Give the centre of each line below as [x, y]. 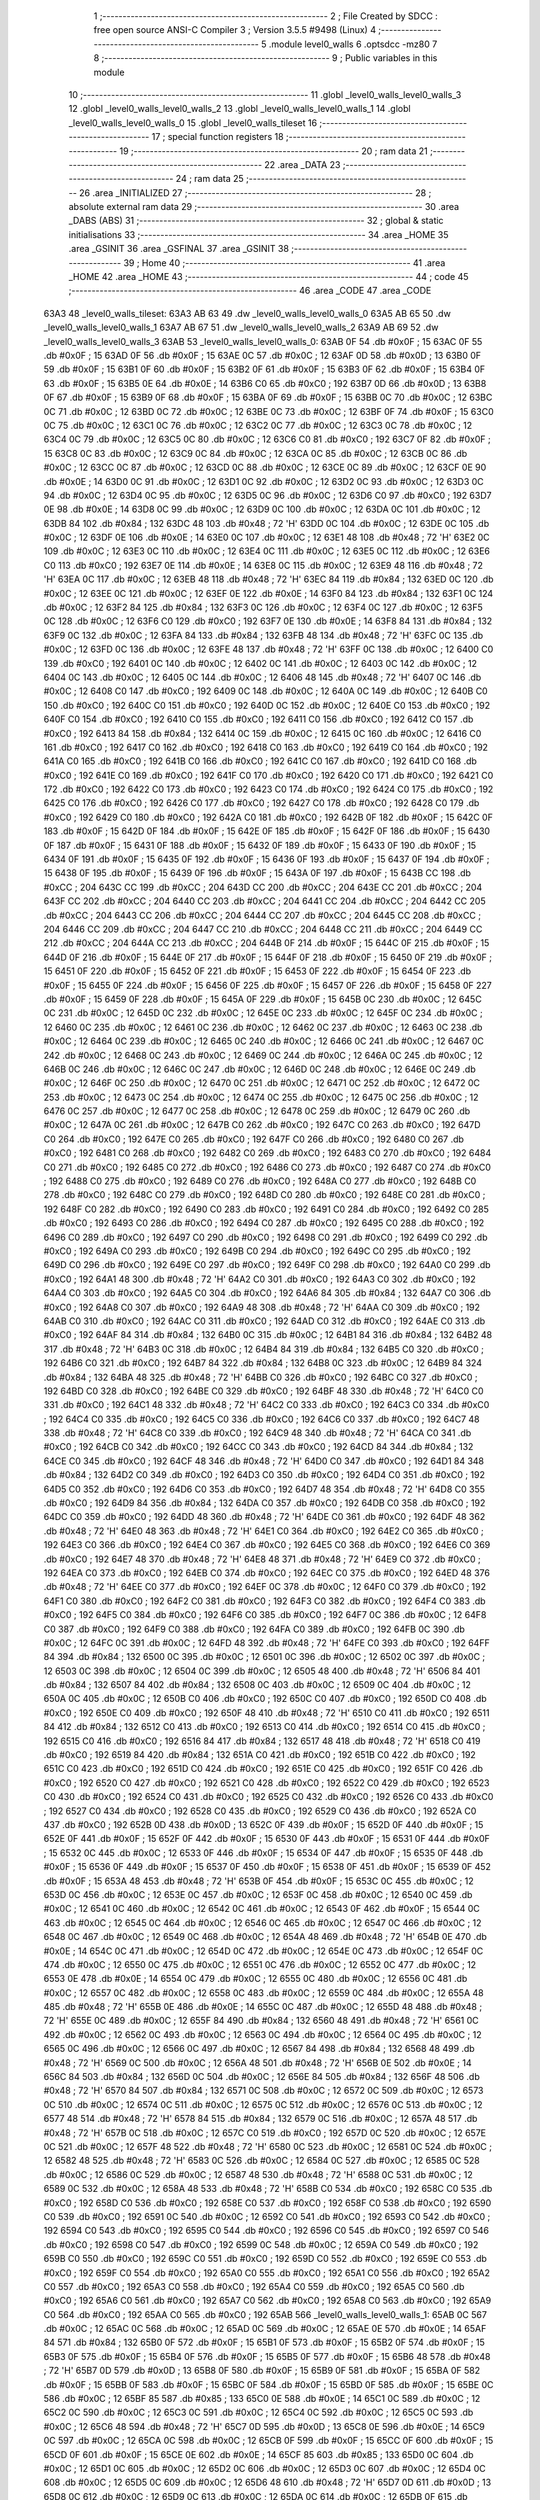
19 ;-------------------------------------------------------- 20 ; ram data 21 [274, 151]
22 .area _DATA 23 [302, 164]
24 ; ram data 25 [209, 179]
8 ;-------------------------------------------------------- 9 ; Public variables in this [265, 58]
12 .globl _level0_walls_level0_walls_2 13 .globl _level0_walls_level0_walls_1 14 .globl [239, 109]
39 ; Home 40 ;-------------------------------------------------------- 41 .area [284, 262]
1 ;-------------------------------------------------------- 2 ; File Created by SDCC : [266, 16]
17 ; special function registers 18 [217, 137]
